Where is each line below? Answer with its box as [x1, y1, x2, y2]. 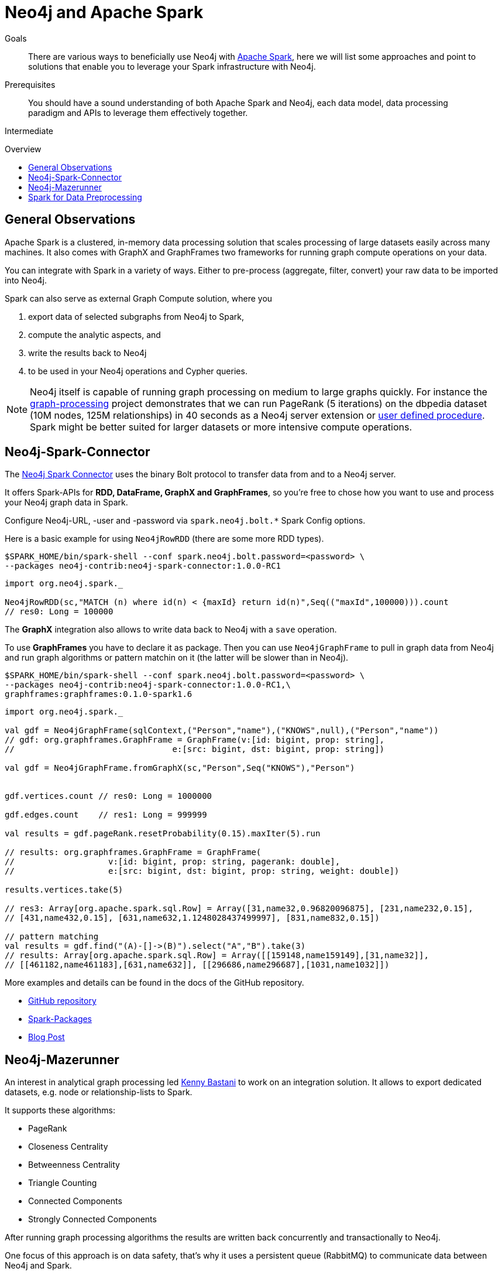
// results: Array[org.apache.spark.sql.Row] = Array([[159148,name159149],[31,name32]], [5, 951, 429, 960]
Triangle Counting [28, 1178, 97, 1188]
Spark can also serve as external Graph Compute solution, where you [5, 293, 273, 303]
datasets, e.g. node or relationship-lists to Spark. [5, 1087, 192, 1098]
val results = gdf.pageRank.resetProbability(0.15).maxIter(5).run [5, 829, 321, 839]
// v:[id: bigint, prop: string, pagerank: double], [5, 857, 341, 867]
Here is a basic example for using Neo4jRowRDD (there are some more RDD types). [5, 534, 324, 544]
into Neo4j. [5, 275, 47, 285]
